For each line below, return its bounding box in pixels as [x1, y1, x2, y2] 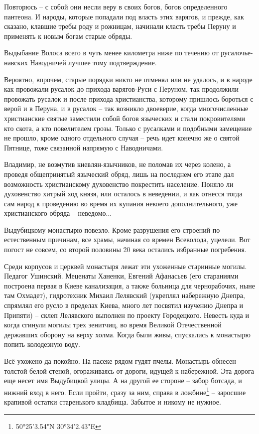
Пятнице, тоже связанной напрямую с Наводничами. [4, 142, 163, 152]
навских [4, 57, 28, 67]
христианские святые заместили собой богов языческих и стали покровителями [4, 113, 246, 123]
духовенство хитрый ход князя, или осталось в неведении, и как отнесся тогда [4, 188, 243, 199]
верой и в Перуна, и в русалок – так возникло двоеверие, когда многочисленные [4, 103, 249, 114]
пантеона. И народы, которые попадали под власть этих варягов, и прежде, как [4, 11, 244, 21]
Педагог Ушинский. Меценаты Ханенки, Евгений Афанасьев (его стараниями [4, 271, 239, 281]
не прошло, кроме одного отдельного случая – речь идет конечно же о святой [4, 133, 240, 143]
